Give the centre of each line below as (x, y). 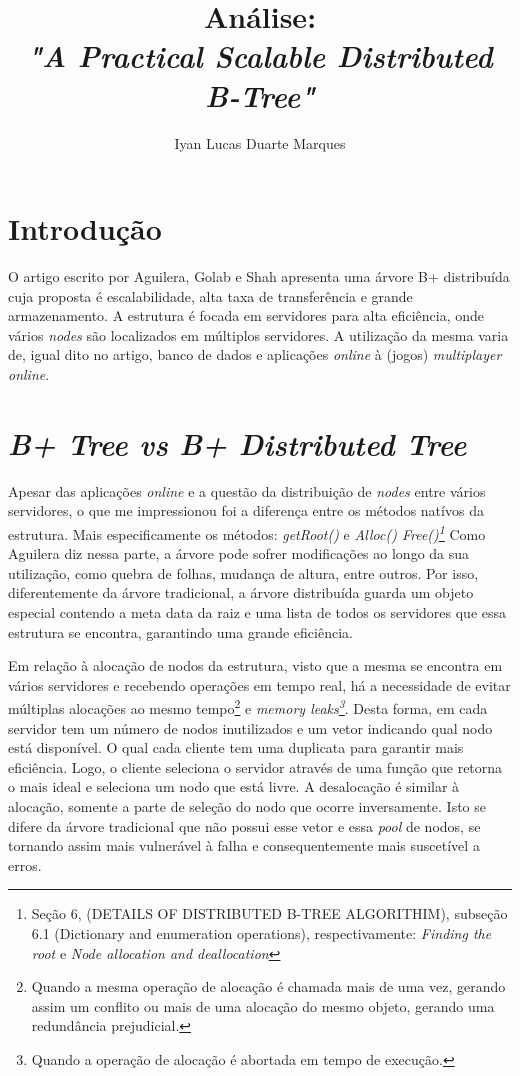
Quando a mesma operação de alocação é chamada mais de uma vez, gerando (268, 986)
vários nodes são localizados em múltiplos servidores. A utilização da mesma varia (258, 334)
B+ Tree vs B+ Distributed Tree (237, 443)
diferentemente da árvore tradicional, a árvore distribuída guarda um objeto (241, 592)
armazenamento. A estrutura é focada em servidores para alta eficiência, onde (246, 315)
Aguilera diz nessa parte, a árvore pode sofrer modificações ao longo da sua (239, 553)
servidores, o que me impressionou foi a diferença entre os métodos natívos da (246, 510)
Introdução (85, 228)
